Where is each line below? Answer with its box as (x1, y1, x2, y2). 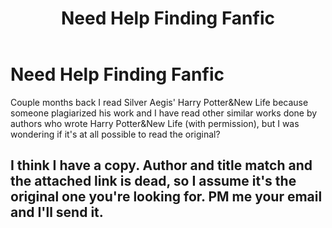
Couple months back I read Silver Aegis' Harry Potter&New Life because (10, 96, 309, 108)
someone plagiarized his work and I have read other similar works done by (10, 107, 318, 119)
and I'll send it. (10, 204, 104, 221)
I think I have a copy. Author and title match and (10, 157, 313, 174)
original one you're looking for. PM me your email (10, 188, 323, 206)
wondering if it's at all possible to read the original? (10, 128, 221, 140)
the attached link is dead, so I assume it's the (10, 173, 297, 190)
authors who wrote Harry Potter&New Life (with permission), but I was (10, 117, 300, 129)
